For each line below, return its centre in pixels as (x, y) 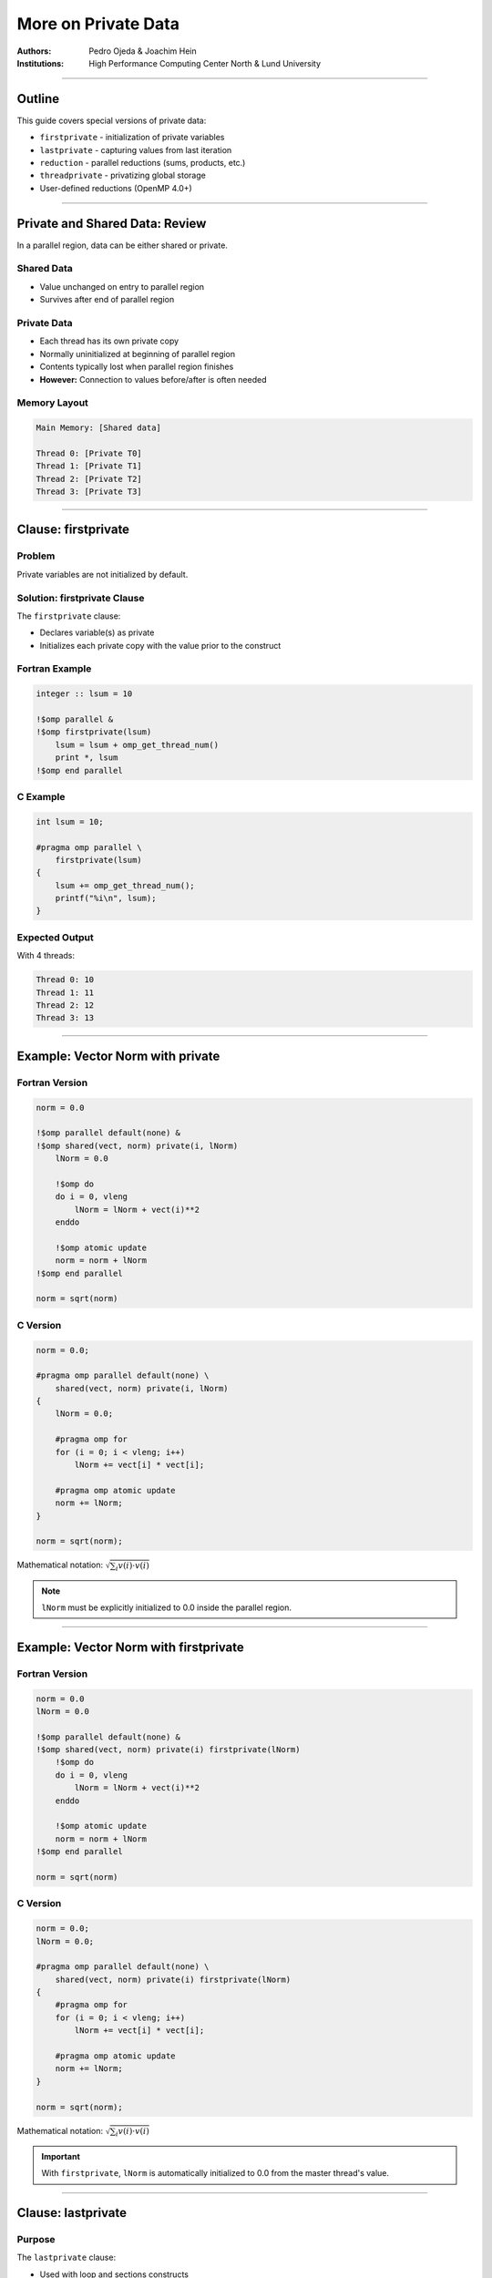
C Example (41, 796)
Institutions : (41, 63)
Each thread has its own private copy (109, 341)
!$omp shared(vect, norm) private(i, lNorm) (137, 1145)
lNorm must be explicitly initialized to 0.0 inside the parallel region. (166, 1607)
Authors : (34, 51)
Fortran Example (54, 669)
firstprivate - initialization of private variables (132, 138)
